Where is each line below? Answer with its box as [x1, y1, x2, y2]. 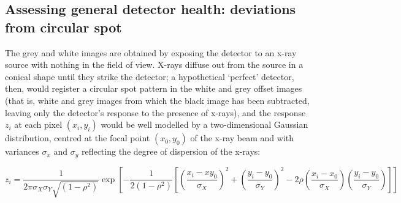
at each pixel [14, 118, 63, 131]
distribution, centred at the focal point [5, 131, 150, 144]
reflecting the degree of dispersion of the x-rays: [81, 145, 261, 158]
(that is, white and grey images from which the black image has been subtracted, [5, 94, 310, 106]
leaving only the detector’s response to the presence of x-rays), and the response [5, 106, 306, 119]
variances [5, 145, 39, 158]
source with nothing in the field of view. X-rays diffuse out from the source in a [5, 58, 304, 71]
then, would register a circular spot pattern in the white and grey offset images [5, 82, 302, 95]
